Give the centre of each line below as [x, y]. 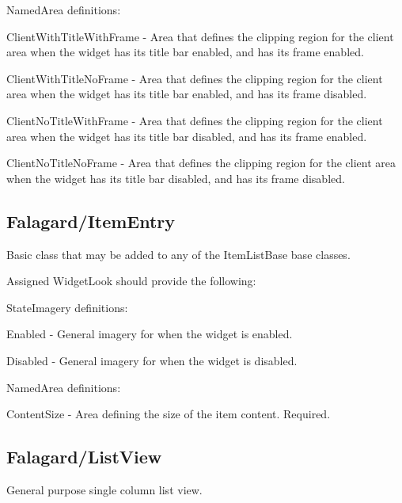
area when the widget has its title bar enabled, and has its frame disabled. [187, 94]
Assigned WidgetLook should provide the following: [131, 281]
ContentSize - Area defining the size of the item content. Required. [169, 414]
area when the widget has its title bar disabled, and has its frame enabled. [187, 136]
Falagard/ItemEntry [91, 221]
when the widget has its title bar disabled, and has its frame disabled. [176, 178]
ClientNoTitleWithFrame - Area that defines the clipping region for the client [195, 120]
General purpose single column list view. [104, 489]
